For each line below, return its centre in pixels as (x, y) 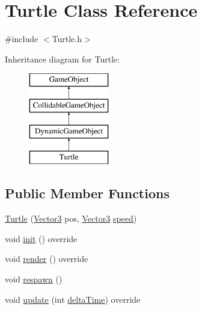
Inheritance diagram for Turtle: (63, 59)
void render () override (47, 259)
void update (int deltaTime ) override (73, 299)
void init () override (41, 238)
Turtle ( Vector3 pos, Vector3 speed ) (71, 218)
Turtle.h (67, 39)
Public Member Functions (87, 193)
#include (22, 39)
